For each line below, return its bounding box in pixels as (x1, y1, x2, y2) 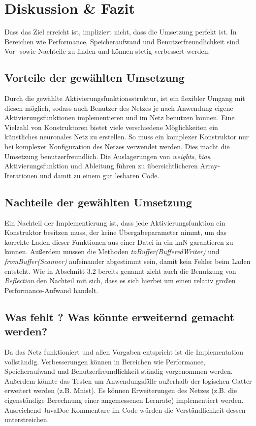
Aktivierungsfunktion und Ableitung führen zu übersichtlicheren (4, 161, 198, 171)
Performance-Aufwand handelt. (4, 285, 98, 295)
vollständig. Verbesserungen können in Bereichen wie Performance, (4, 356, 205, 366)
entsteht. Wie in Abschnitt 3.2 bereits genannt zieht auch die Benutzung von (4, 265, 236, 276)
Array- (200, 161, 220, 171)
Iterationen (4, 170, 38, 180)
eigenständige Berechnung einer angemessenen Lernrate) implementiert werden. (4, 394, 244, 405)
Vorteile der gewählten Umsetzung (4, 70, 185, 85)
